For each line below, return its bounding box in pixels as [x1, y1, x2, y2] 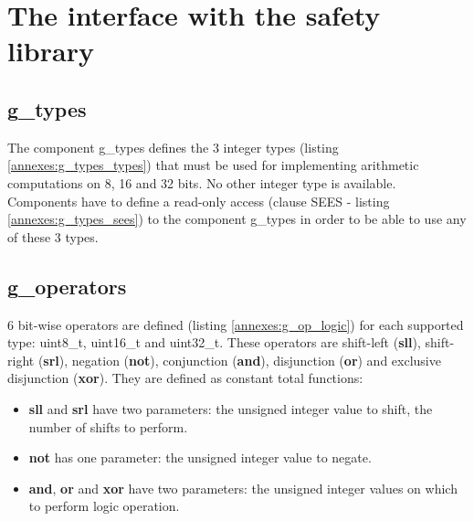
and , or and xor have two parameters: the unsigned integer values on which [28, 478, 458, 497]
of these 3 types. [7, 227, 99, 246]
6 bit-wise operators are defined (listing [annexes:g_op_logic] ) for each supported [7, 314, 464, 334]
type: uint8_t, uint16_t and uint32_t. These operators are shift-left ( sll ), [7, 333, 421, 352]
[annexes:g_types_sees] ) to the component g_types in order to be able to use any [7, 209, 467, 229]
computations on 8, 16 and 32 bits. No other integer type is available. [7, 173, 396, 192]
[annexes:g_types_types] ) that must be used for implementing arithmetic [7, 155, 419, 175]
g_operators [7, 271, 127, 300]
